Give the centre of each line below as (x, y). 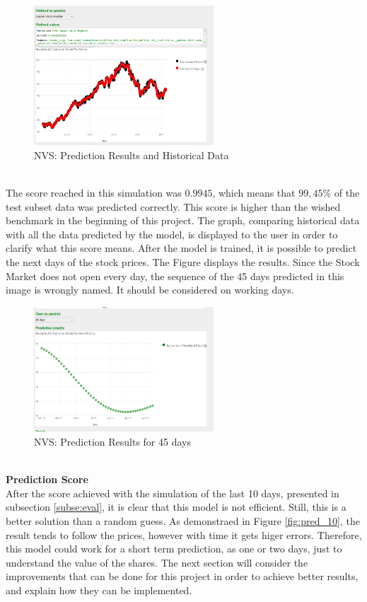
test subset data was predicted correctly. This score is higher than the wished (173, 206)
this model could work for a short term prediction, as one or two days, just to (174, 549)
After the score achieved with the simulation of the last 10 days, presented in (173, 493)
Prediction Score (47, 479)
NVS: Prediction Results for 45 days (112, 442)
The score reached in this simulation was (94, 193)
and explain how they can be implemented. (99, 590)
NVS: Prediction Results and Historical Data (132, 155)
